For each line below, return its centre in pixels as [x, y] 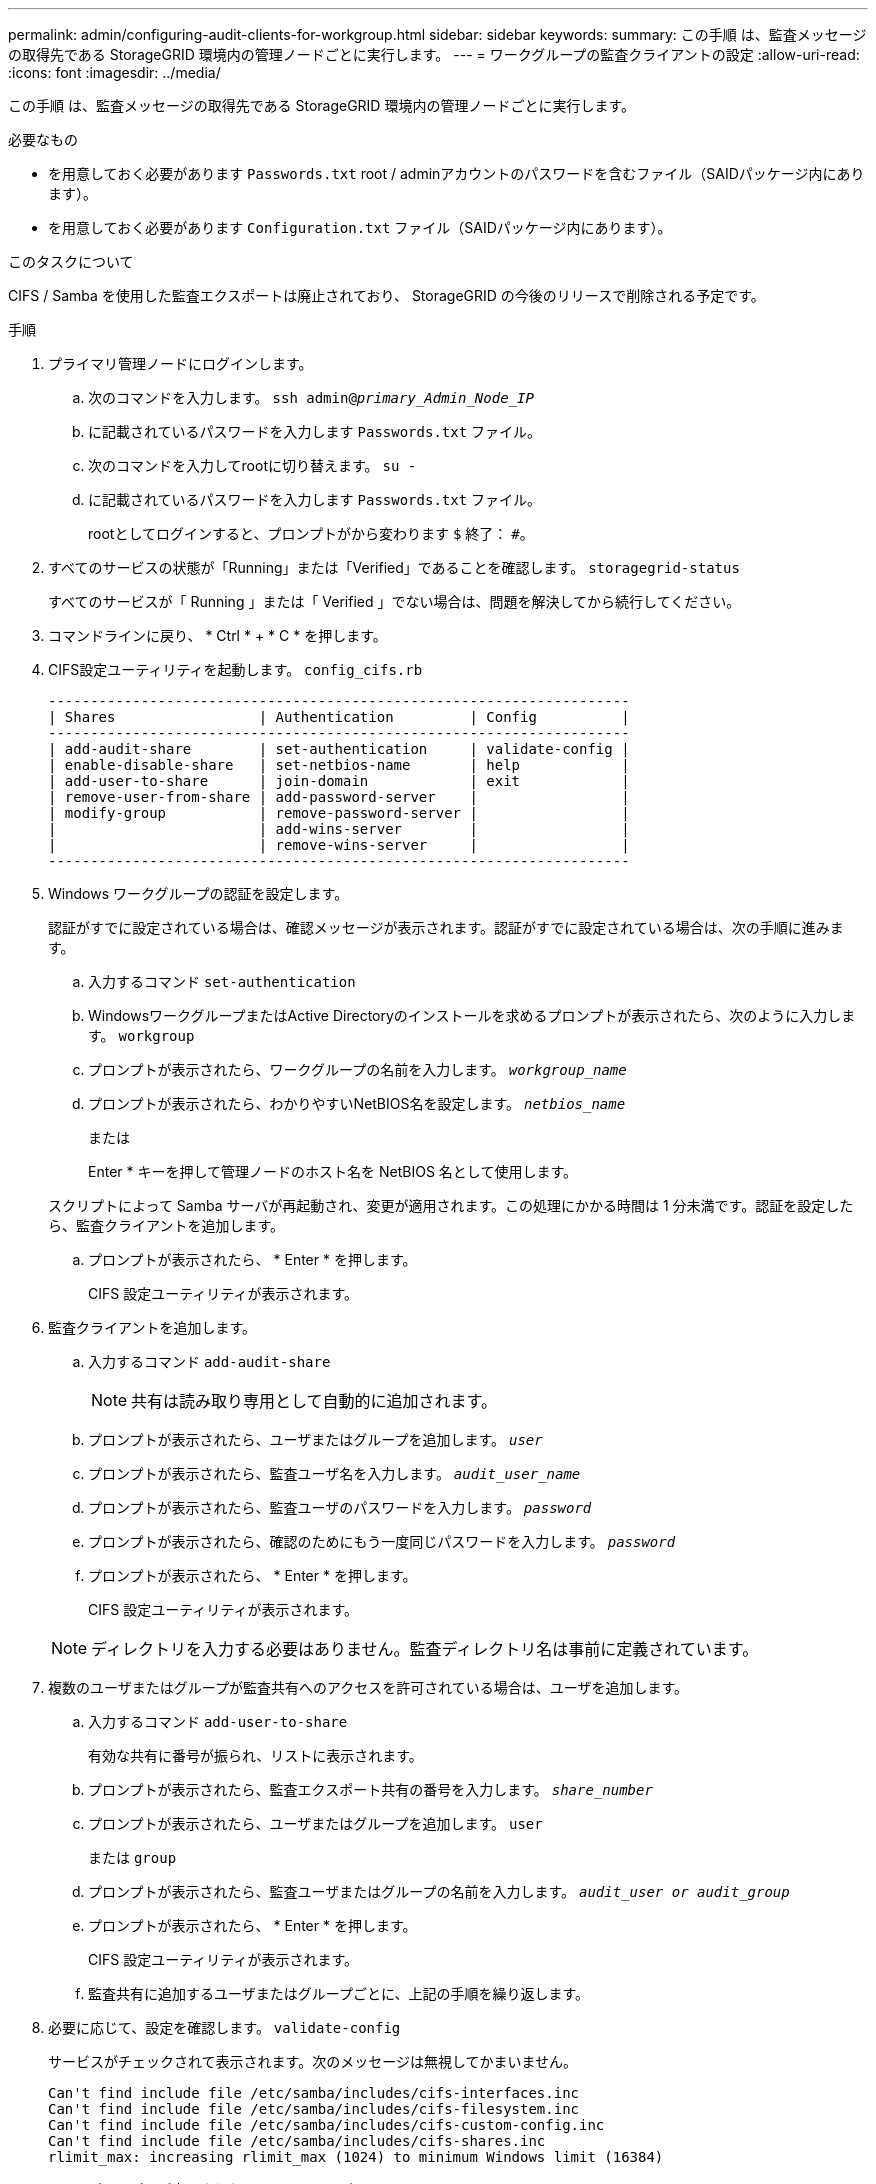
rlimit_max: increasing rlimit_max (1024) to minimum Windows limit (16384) [356, 2157]
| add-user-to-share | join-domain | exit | [339, 781]
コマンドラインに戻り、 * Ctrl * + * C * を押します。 [217, 635]
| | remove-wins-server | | [339, 845]
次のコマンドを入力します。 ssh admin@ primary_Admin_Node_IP [311, 397]
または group [132, 1857]
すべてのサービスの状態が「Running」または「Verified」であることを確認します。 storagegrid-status [394, 567]
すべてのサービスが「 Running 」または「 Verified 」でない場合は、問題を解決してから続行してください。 [394, 601]
